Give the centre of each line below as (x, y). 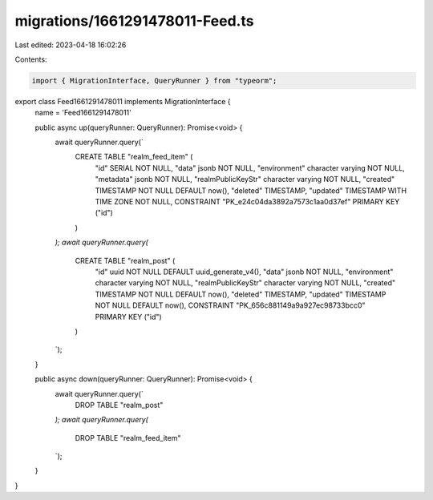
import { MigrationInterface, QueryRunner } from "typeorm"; (154, 81)
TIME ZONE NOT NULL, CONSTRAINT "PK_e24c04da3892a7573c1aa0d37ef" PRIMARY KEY (247, 202)
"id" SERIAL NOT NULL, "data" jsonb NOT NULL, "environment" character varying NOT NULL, (250, 167)
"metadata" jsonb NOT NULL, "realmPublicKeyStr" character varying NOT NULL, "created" (245, 179)
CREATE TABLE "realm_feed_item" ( (134, 157)
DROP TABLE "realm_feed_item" (128, 437)
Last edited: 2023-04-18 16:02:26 (71, 45)
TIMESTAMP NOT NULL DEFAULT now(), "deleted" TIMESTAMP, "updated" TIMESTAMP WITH (251, 190)
